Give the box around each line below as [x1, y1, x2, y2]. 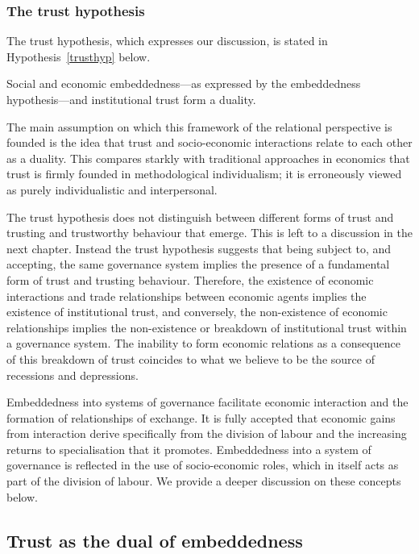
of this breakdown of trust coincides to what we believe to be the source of [6, 350, 375, 367]
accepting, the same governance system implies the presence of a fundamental [6, 256, 390, 273]
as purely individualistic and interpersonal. [6, 181, 218, 198]
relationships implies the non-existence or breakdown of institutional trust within [6, 319, 407, 335]
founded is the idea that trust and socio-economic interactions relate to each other [6, 134, 413, 151]
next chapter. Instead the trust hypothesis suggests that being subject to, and [6, 240, 392, 256]
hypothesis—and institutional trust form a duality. [6, 91, 256, 107]
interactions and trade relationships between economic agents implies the [6, 287, 367, 304]
